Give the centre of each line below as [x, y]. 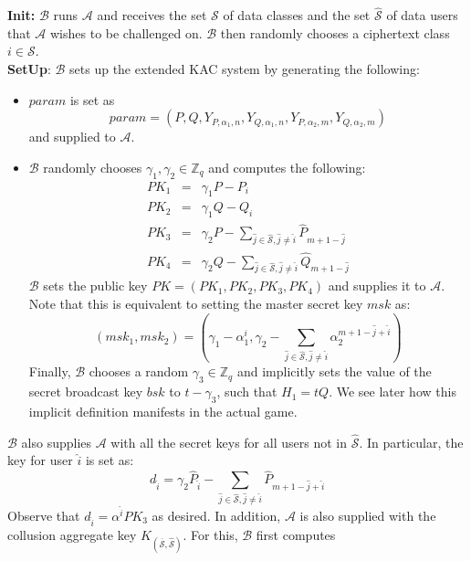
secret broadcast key [86, 392]
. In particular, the [411, 442]
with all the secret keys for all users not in [229, 442]
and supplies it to [377, 286]
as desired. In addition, [216, 515]
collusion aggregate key [72, 535]
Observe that [44, 515]
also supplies [57, 442]
